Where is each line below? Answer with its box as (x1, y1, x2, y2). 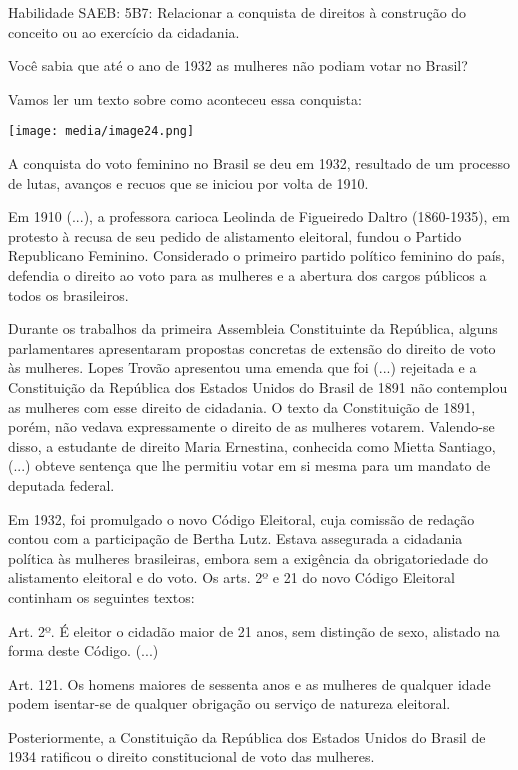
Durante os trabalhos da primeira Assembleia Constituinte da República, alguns (8, 318, 498, 339)
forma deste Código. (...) (8, 640, 159, 661)
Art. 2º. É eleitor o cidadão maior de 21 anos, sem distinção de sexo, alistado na (8, 620, 500, 641)
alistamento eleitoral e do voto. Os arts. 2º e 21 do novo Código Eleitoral (8, 567, 455, 588)
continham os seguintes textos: (8, 586, 195, 607)
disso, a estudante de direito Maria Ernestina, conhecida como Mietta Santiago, (8, 435, 496, 456)
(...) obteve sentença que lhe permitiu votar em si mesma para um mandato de (8, 455, 491, 476)
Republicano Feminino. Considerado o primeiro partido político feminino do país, (8, 245, 505, 266)
